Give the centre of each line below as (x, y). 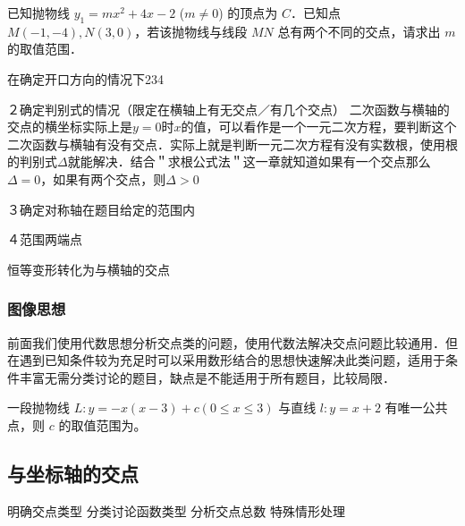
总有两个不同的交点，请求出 (359, 31)
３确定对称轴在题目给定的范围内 (101, 209)
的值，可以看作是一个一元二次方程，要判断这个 (319, 127)
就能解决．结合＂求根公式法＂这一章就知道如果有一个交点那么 (249, 161)
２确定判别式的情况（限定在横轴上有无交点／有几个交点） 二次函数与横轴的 (228, 109)
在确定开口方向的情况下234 (85, 78)
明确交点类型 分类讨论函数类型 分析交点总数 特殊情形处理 (176, 510)
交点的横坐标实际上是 (70, 127)
